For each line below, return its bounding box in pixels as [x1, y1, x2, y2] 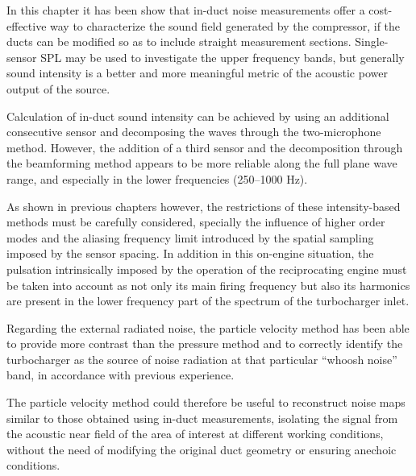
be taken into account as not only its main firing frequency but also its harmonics [6, 276, 410, 293]
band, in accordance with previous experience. [6, 366, 235, 383]
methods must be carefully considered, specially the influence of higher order [6, 213, 385, 230]
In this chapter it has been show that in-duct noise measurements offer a [6, 2, 365, 18]
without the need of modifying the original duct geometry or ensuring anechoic [6, 441, 397, 457]
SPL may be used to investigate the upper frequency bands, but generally [40, 48, 405, 65]
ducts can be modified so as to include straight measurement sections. [6, 33, 352, 50]
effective [6, 17, 47, 34]
